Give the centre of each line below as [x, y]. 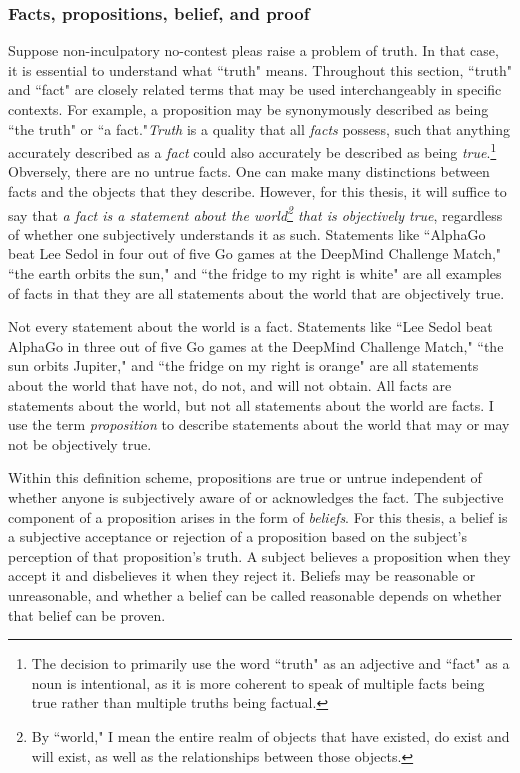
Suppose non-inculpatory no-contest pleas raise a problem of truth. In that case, [253, 50]
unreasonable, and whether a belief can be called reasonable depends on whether [255, 594]
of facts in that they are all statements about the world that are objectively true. [256, 292]
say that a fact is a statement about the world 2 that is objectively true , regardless [255, 213]
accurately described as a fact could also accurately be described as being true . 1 [252, 150]
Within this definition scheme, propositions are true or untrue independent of [245, 477]
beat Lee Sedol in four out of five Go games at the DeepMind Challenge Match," [255, 253]
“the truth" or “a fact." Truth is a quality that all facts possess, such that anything [259, 128]
